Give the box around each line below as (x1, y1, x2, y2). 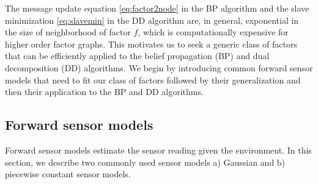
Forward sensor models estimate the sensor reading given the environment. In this (5, 143, 312, 156)
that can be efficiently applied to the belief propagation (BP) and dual (5, 49, 270, 62)
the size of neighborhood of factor (5, 26, 131, 38)
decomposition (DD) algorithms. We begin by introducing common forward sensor (5, 61, 313, 74)
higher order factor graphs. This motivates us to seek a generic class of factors (5, 37, 298, 50)
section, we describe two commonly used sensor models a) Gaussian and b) (5, 155, 286, 168)
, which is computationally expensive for (138, 26, 289, 38)
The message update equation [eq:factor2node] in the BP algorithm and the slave (5, 2, 309, 14)
